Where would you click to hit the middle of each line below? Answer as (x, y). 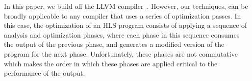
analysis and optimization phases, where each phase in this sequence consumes (122, 34)
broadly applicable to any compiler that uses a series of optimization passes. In (123, 15)
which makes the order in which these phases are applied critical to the (111, 63)
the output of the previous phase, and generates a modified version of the (114, 44)
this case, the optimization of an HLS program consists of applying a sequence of (126, 25)
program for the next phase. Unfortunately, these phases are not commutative (121, 53)
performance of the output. (45, 73)
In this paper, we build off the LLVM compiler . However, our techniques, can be (126, 6)
